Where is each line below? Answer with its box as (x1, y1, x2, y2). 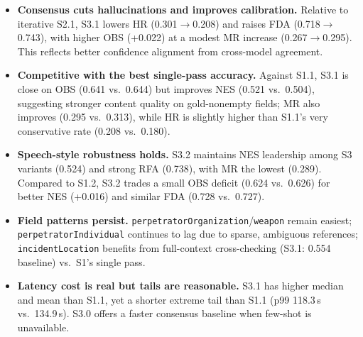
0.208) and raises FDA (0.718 (193, 16, 320, 31)
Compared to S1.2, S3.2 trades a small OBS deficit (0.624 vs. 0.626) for (17, 175, 330, 189)
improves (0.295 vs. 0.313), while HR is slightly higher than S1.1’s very (17, 109, 328, 124)
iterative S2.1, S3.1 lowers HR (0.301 (17, 16, 178, 31)
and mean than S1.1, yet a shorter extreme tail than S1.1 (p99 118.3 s (17, 292, 321, 306)
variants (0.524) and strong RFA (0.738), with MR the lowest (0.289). (17, 160, 322, 175)
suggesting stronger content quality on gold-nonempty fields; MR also (17, 95, 320, 110)
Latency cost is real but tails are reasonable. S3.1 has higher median (17, 278, 344, 293)
